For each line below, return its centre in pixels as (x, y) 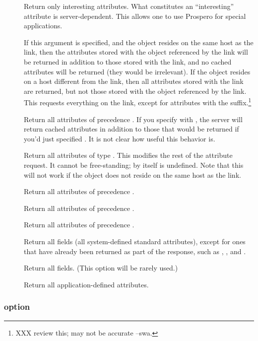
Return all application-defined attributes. (86, 284)
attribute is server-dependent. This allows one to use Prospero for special (135, 16)
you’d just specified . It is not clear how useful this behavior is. (120, 138)
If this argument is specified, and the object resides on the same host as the (139, 42)
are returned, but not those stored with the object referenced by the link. (135, 91)
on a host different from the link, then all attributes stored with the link (134, 81)
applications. (43, 26)
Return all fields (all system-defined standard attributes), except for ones (135, 241)
